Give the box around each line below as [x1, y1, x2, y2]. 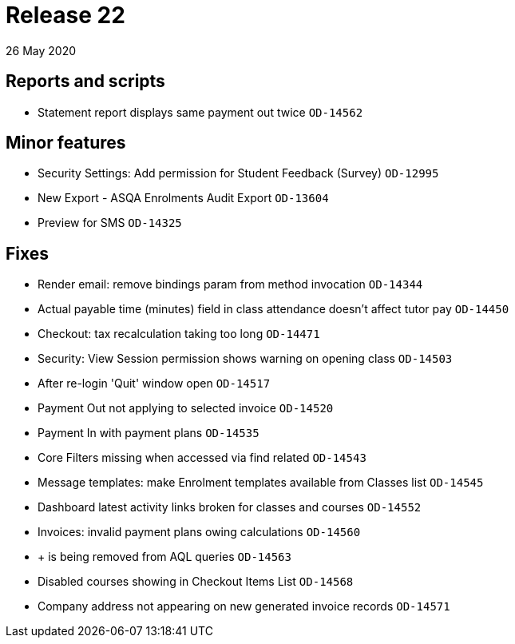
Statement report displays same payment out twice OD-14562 [38, 105, 363, 119]
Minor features [6, 133, 126, 153]
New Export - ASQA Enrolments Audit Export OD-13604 [38, 191, 329, 205]
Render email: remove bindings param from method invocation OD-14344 [38, 277, 423, 292]
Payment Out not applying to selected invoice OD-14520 [38, 401, 334, 415]
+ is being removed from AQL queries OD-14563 [38, 550, 291, 564]
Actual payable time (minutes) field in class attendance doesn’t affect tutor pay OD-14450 [38, 302, 509, 316]
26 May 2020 [6, 43, 77, 58]
